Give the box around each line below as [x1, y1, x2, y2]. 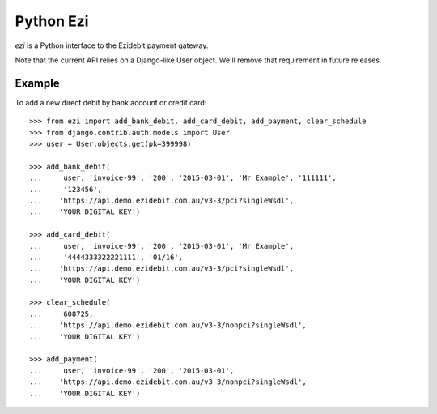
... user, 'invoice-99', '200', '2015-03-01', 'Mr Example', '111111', [29, 173, 337, 182]
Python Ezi [15, 12, 89, 30]
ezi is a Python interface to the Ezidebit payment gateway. [15, 41, 209, 50]
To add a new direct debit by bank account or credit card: [15, 97, 207, 107]
